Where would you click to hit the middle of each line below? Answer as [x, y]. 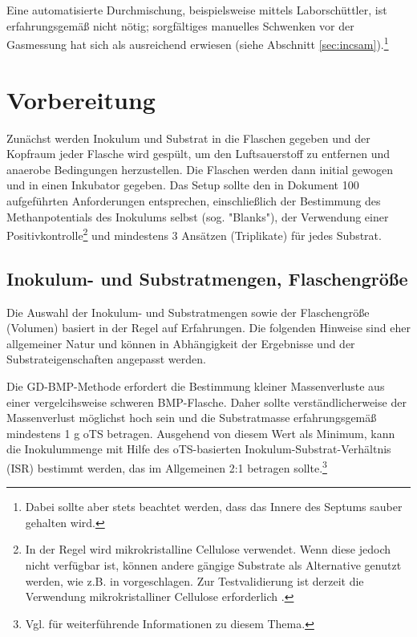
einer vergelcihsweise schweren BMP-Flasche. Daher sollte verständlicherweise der [206, 402]
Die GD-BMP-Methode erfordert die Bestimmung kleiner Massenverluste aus [196, 385]
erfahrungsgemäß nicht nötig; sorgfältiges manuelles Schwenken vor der [180, 25]
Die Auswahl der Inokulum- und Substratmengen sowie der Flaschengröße [188, 312]
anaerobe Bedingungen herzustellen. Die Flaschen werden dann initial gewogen [200, 169]
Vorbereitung [81, 99]
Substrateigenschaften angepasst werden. [106, 359]
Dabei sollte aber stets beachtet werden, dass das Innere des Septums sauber [214, 507]
